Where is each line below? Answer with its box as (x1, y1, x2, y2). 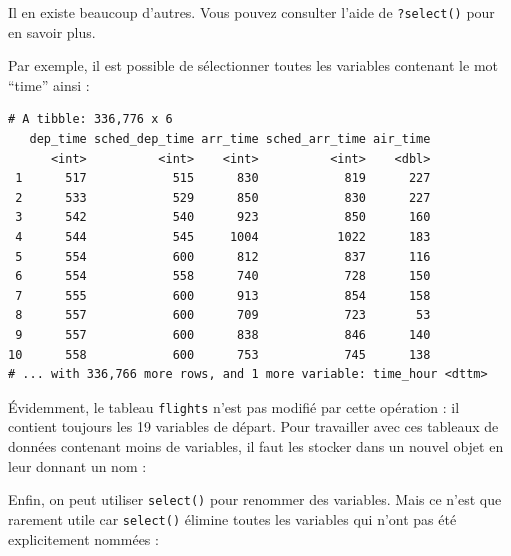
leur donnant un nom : (8, 455, 147, 476)
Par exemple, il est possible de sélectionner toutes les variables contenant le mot (8, 55, 498, 76)
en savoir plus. (8, 21, 96, 42)
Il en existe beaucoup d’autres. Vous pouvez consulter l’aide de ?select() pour (8, 2, 495, 22)
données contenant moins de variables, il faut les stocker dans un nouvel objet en (8, 436, 504, 456)
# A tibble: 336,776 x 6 (8, 112, 173, 127)
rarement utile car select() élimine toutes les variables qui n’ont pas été (8, 508, 457, 529)
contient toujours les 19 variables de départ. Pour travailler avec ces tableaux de (8, 416, 499, 437)
